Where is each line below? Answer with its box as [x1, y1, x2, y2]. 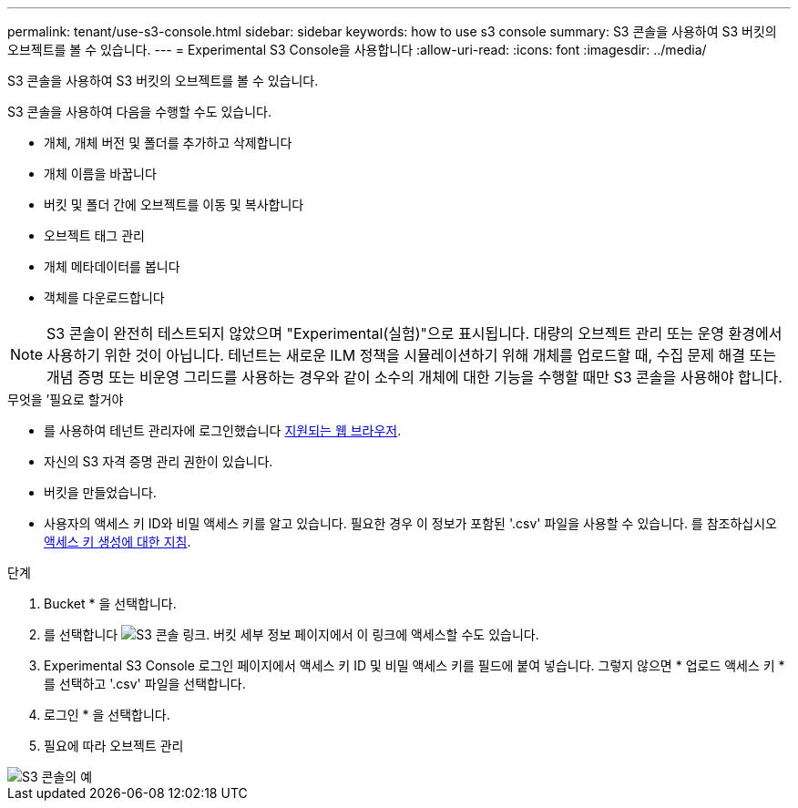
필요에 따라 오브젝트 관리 [44, 738, 184, 753]
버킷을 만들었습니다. [44, 485, 157, 500]
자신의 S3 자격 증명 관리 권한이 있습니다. [44, 454, 273, 469]
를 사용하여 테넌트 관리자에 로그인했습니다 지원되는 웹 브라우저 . [44, 423, 402, 438]
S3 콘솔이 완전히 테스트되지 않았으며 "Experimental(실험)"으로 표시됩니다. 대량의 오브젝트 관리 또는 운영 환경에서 [46, 324, 783, 343]
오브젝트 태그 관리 [44, 228, 145, 243]
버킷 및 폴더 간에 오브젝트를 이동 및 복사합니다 [44, 197, 304, 212]
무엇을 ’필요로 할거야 [7, 392, 124, 407]
